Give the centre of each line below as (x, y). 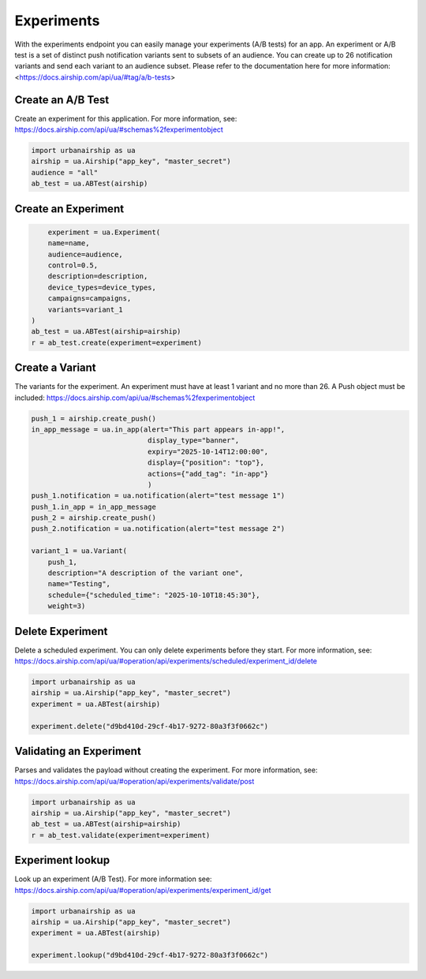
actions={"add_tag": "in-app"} (208, 474)
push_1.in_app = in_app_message (94, 506)
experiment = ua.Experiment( (104, 232)
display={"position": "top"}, (206, 463)
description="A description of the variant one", (146, 573)
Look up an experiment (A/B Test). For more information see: (113, 879)
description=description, (98, 277)
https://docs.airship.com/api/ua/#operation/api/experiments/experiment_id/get (143, 890)
